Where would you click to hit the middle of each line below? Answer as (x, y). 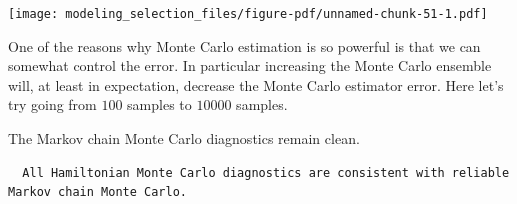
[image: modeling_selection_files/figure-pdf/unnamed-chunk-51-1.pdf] (248, 14)
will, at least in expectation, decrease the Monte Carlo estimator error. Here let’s (256, 84)
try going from (52, 104)
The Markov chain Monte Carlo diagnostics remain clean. (184, 138)
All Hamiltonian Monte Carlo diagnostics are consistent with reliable (266, 172)
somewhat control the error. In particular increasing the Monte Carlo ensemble (250, 65)
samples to (159, 104)
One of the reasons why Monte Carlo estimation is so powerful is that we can (244, 45)
